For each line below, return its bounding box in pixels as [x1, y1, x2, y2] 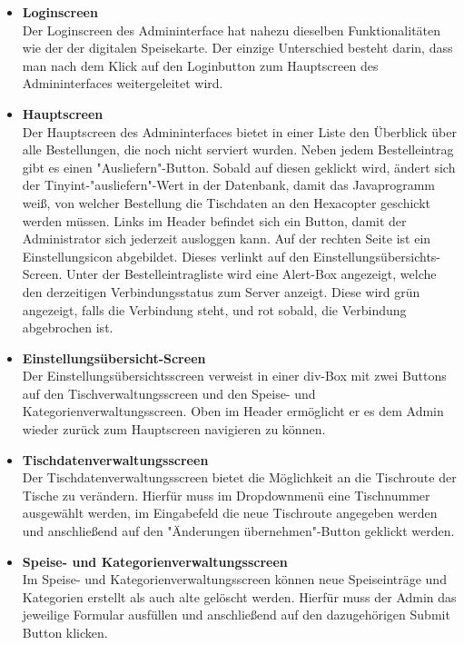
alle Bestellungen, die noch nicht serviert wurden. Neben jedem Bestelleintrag [22, 140, 454, 159]
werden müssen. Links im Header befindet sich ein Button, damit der [22, 211, 407, 230]
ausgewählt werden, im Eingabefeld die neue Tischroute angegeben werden [22, 503, 438, 522]
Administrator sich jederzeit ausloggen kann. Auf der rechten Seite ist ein [22, 229, 431, 248]
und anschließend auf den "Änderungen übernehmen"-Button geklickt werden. [22, 521, 455, 541]
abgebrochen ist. [22, 318, 114, 337]
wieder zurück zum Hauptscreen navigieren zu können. [22, 420, 326, 439]
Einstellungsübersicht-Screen [22, 348, 206, 367]
